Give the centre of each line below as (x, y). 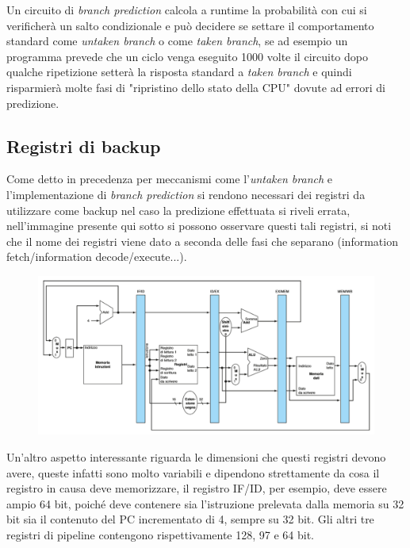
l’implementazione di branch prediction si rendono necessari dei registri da (186, 194)
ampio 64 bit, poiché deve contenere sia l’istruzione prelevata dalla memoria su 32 (205, 503)
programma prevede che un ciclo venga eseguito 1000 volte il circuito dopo (187, 56)
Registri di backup (84, 146)
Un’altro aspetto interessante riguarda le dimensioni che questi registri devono (196, 456)
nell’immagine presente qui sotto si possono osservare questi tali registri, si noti (199, 226)
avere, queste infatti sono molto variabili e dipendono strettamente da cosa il (193, 472)
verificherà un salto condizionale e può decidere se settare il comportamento (190, 25)
